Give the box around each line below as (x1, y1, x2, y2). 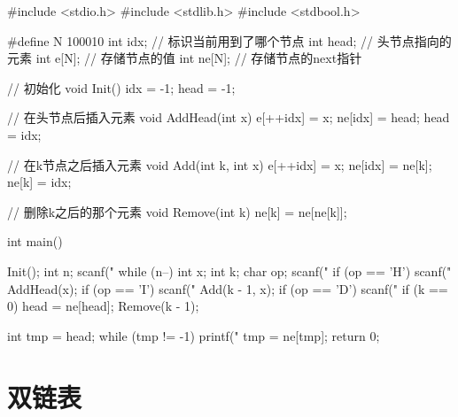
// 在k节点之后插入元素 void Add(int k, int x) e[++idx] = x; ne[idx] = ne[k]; (7, 155, 432, 174)
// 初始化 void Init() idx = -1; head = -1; (7, 78, 236, 97)
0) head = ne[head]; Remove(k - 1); (7, 297, 199, 315)
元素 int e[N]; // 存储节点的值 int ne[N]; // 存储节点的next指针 (7, 49, 362, 67)
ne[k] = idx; (7, 173, 72, 191)
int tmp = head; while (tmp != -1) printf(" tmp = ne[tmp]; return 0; (7, 326, 380, 344)
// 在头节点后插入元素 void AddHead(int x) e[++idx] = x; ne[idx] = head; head (7, 108, 450, 127)
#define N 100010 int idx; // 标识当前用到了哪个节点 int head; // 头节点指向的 (7, 31, 452, 50)
